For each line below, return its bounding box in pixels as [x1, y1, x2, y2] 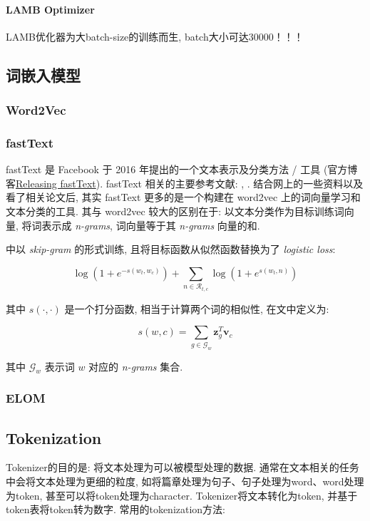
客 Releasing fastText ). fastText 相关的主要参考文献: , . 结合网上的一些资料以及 [6, 175, 364, 190]
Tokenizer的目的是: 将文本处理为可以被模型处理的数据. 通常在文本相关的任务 [6, 460, 359, 475]
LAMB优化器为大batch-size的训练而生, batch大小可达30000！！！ [6, 29, 304, 43]
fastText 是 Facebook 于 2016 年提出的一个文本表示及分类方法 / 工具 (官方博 [6, 162, 358, 177]
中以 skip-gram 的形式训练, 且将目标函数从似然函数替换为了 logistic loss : [6, 242, 336, 257]
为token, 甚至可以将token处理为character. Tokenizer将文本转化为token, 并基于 [6, 488, 358, 502]
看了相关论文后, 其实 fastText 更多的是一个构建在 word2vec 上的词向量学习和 [6, 190, 361, 205]
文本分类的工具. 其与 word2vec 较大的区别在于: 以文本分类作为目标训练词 [6, 204, 344, 219]
